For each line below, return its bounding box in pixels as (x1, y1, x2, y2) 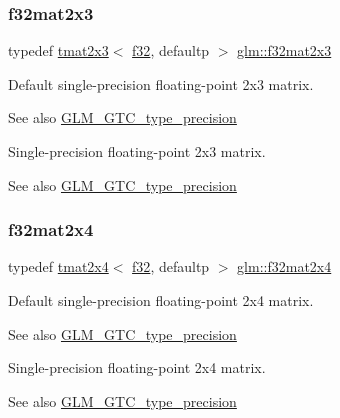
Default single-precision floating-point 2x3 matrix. (8, 73, 314, 94)
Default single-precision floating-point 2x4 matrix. (8, 290, 314, 310)
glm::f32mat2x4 (237, 256, 332, 277)
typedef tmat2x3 (8, 40, 109, 61)
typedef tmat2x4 (8, 256, 109, 277)
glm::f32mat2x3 (237, 40, 332, 61)
